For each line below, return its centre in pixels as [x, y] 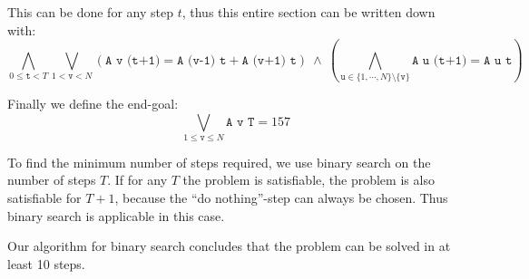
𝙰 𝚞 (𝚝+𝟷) [439, 60]
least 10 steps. [46, 263]
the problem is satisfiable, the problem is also [309, 180]
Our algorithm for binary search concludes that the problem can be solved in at [229, 246]
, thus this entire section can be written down [309, 12]
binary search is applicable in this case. [116, 215]
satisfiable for [44, 198]
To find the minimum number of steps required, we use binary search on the [219, 162]
